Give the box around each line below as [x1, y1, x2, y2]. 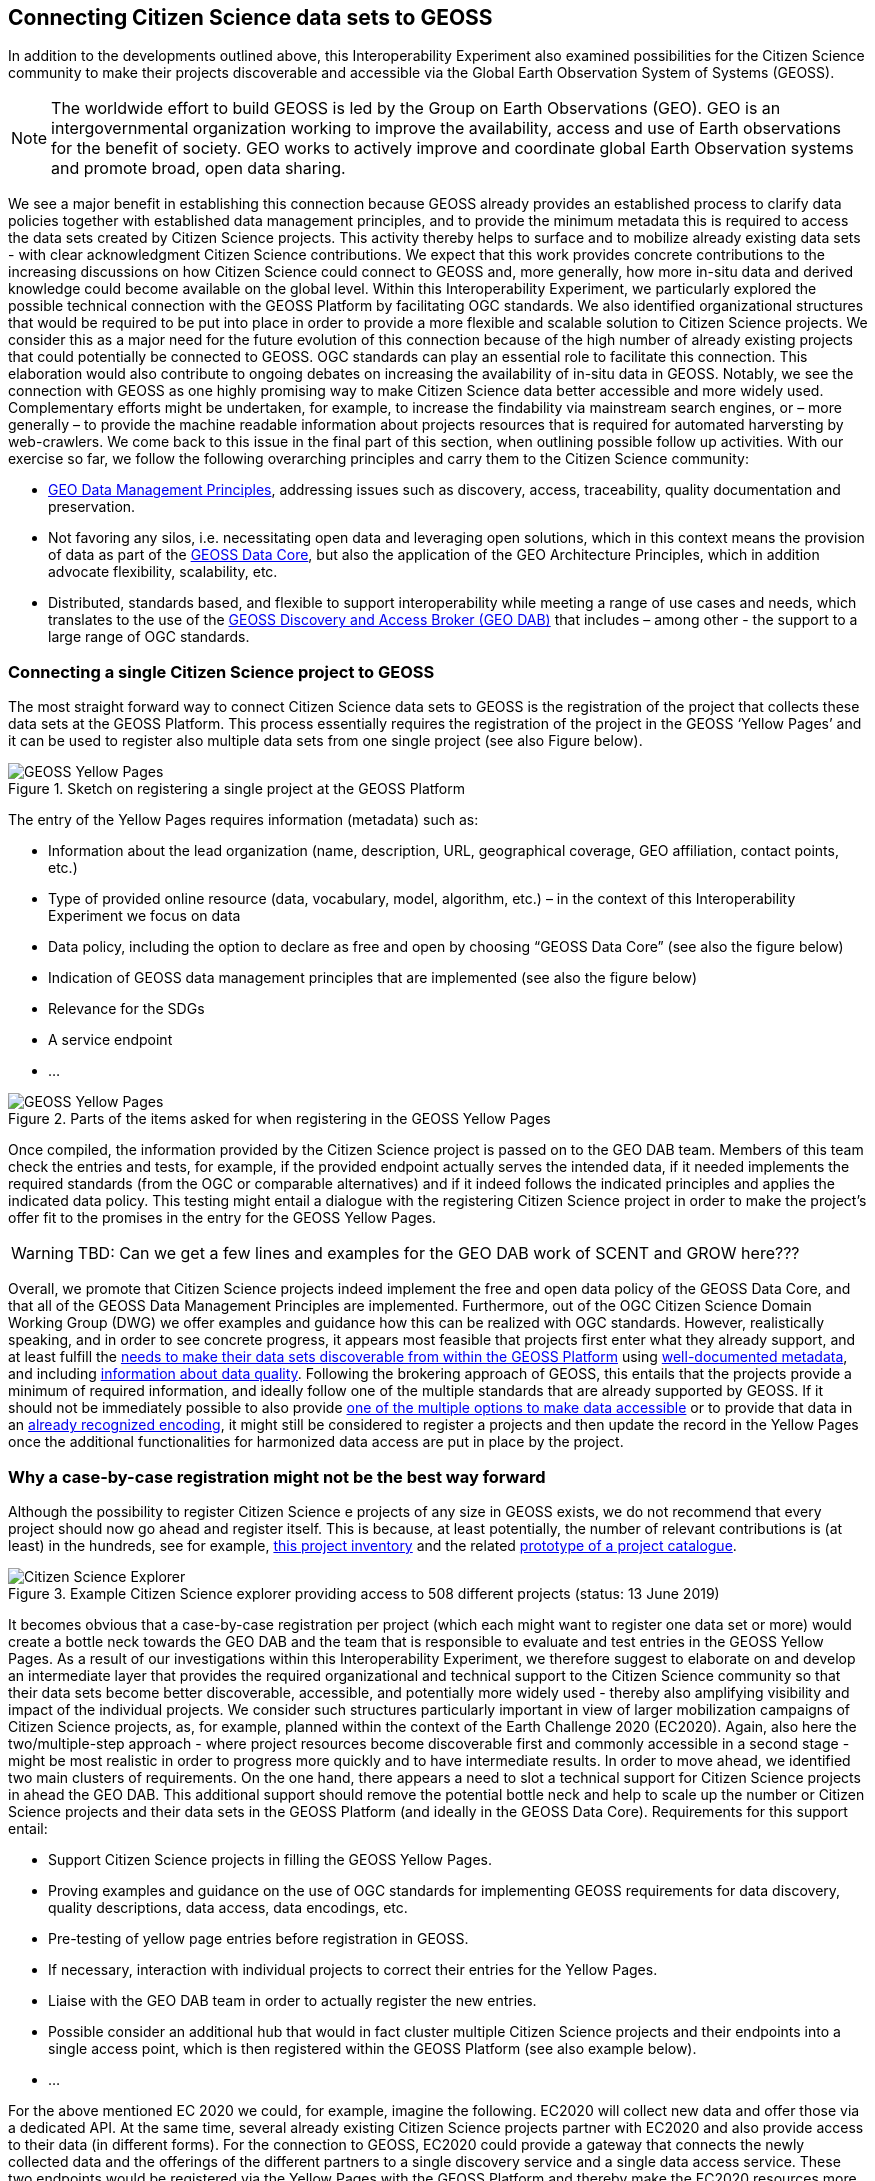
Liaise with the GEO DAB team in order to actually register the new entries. [48, 1991, 537, 2009]
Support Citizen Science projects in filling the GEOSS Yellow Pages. [48, 1850, 492, 1868]
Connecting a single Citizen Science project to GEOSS [8, 661, 435, 682]
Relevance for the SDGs [48, 1000, 205, 1018]
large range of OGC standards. [48, 628, 250, 646]
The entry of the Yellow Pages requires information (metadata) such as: [8, 811, 479, 829]
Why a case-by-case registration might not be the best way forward [8, 1466, 546, 1487]
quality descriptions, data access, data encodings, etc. [48, 1898, 408, 1916]
